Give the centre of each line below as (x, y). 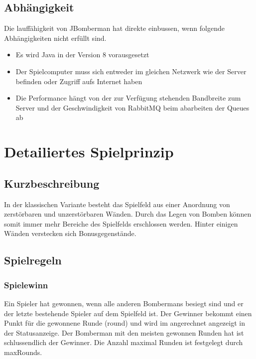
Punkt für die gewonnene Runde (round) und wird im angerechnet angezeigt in (125, 323)
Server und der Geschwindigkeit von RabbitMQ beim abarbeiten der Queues (132, 107)
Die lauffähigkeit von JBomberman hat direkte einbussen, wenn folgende (114, 28)
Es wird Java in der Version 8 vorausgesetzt (82, 55)
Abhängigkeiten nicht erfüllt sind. (55, 38)
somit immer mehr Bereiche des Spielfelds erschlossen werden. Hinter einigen (121, 223)
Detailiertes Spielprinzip (89, 152)
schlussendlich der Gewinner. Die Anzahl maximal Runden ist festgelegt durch (124, 342)
